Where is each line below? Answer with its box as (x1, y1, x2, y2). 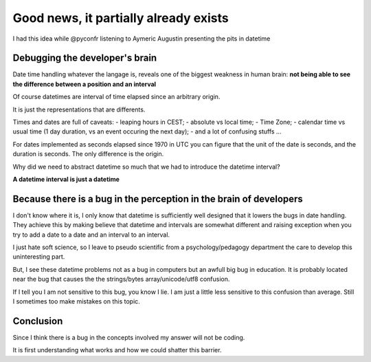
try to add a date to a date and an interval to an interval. (12, 231, 170, 239)
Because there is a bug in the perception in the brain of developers (12, 193, 304, 204)
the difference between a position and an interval (12, 80, 157, 88)
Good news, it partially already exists (12, 10, 229, 25)
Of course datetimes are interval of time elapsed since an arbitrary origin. (12, 93, 221, 101)
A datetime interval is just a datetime (12, 175, 120, 183)
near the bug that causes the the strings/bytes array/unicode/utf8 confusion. (12, 275, 230, 284)
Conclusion (12, 315, 63, 327)
